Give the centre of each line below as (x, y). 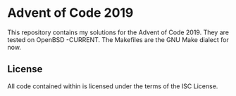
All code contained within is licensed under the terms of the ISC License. (113, 86)
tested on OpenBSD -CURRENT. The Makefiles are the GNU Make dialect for (118, 39)
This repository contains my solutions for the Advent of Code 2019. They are (118, 32)
